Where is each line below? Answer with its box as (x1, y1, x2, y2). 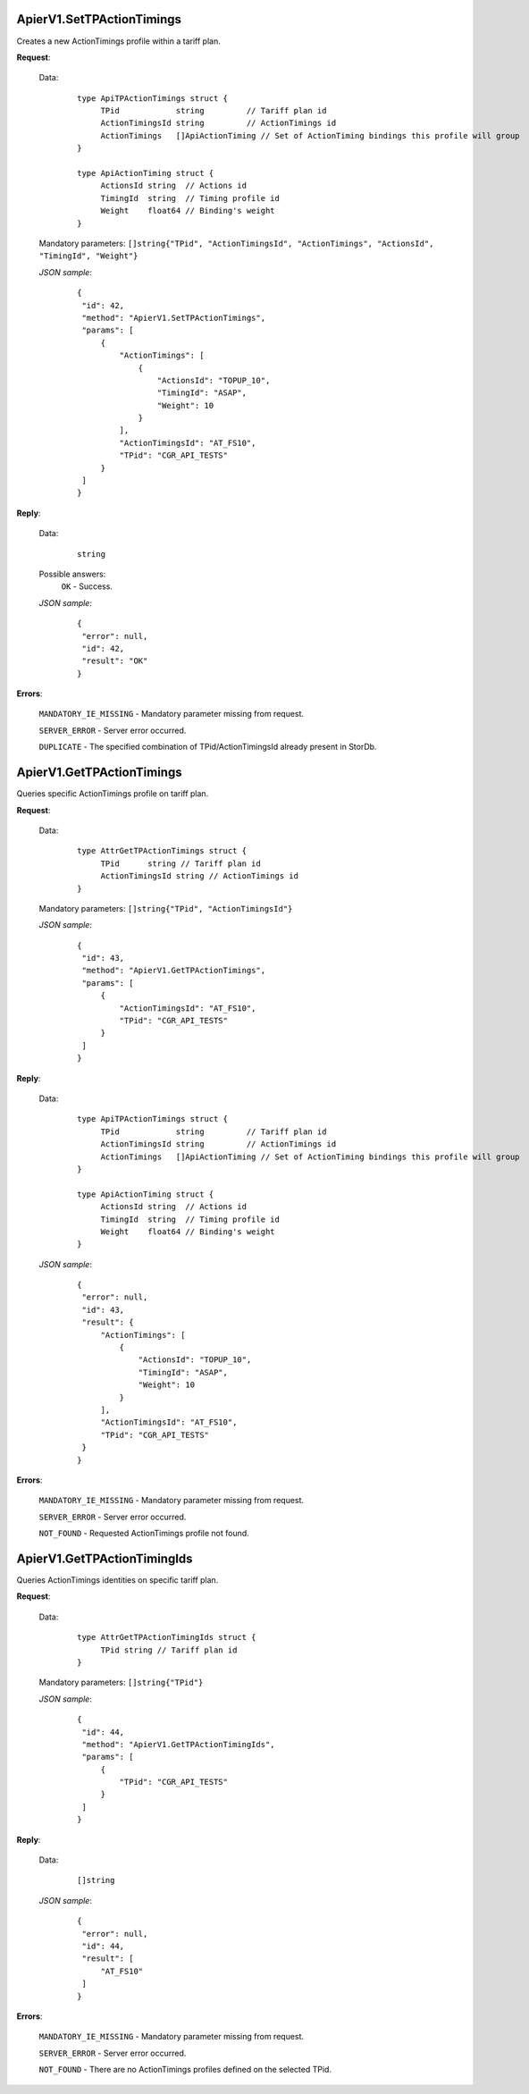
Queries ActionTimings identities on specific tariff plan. (16, 1575, 219, 1585)
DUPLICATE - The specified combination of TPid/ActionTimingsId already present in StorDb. (38, 742, 377, 753)
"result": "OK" (81, 656, 148, 666)
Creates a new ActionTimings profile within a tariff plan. (16, 36, 221, 46)
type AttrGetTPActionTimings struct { (77, 845, 248, 856)
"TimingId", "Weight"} (38, 251, 139, 261)
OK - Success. (61, 581, 113, 592)
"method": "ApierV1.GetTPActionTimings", (81, 965, 266, 976)
